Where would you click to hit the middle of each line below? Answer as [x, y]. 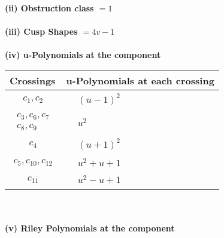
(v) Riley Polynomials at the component [90, 228]
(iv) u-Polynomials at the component [83, 55]
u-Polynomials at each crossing [140, 80]
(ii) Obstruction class [49, 8]
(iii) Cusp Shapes [41, 31]
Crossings [33, 80]
